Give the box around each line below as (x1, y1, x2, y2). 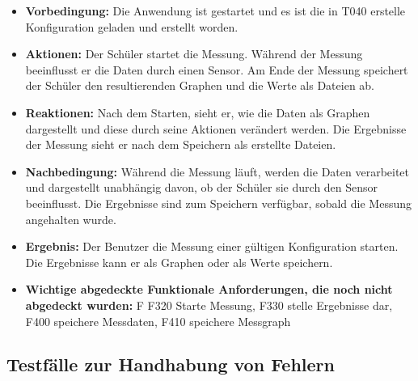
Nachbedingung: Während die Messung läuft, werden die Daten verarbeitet (25, 163, 410, 180)
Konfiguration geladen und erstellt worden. (25, 18, 239, 35)
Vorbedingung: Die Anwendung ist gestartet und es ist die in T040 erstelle (25, 2, 406, 19)
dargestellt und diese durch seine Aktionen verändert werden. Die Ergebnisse (25, 120, 407, 137)
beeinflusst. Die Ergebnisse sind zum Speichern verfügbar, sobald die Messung (25, 194, 412, 211)
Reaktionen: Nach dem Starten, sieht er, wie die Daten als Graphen (25, 104, 370, 121)
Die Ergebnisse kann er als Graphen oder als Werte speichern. (25, 253, 333, 270)
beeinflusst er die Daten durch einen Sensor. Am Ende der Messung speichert (25, 61, 408, 78)
